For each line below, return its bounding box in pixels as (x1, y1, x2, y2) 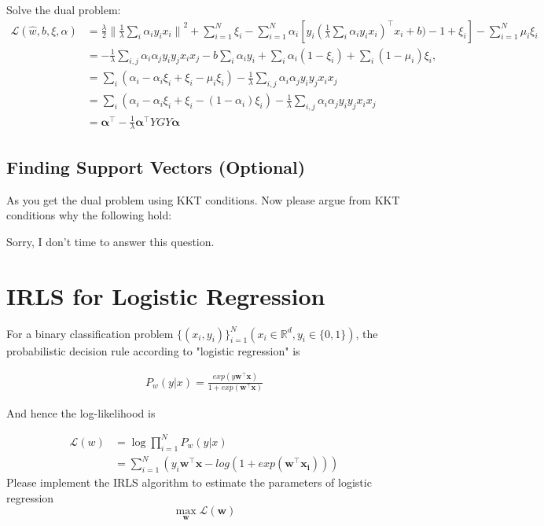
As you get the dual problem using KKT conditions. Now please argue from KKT (6, 191, 400, 208)
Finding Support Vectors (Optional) (6, 154, 306, 178)
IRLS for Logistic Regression (6, 279, 325, 311)
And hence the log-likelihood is (6, 404, 156, 421)
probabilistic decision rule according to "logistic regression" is (6, 342, 300, 359)
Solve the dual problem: (6, 2, 121, 17)
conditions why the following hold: (6, 207, 172, 223)
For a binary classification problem (6, 325, 174, 341)
